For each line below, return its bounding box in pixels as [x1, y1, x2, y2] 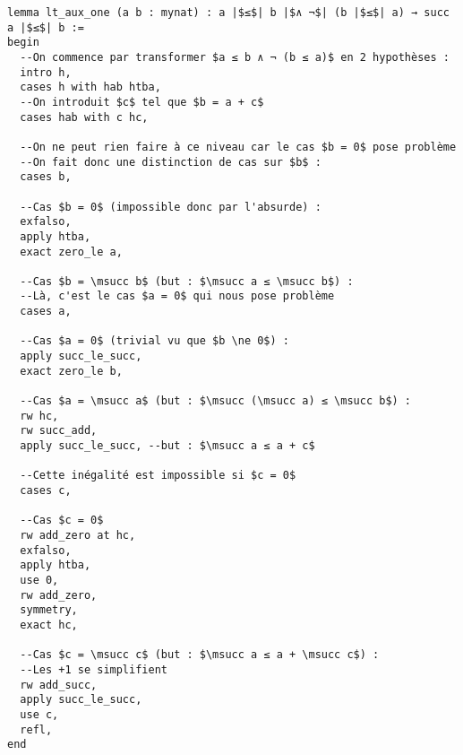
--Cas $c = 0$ [20, 514, 104, 527]
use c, [20, 707, 59, 721]
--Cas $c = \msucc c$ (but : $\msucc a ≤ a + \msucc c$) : [20, 648, 380, 662]
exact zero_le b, [20, 364, 123, 377]
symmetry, [20, 603, 78, 617]
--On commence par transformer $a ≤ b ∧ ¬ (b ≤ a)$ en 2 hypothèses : [20, 50, 450, 64]
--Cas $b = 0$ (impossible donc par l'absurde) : [20, 200, 322, 213]
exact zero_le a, [20, 245, 123, 258]
